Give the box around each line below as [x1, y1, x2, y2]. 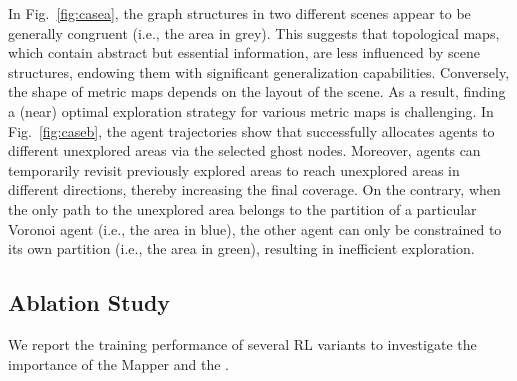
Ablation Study [8, 287, 171, 318]
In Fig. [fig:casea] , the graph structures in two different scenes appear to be [8, 3, 471, 23]
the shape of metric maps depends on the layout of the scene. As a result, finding [8, 81, 506, 102]
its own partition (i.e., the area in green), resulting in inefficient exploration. [8, 238, 475, 259]
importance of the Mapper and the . [8, 353, 229, 374]
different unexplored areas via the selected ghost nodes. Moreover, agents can [8, 140, 481, 161]
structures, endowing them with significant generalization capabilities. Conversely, [8, 61, 510, 82]
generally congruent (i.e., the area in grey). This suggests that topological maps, [8, 22, 500, 43]
